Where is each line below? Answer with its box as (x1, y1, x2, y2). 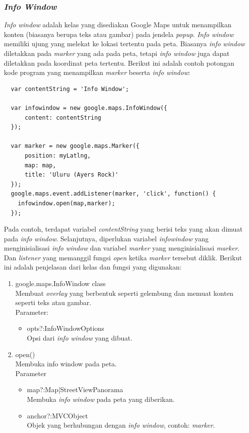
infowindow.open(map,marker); (17, 199, 116, 207)
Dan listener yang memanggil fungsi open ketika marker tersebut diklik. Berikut (4, 252, 242, 262)
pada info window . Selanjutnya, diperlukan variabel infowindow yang (4, 233, 209, 243)
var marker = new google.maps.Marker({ (11, 143, 140, 150)
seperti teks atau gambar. (15, 297, 91, 307)
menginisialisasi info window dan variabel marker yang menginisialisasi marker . (4, 243, 240, 253)
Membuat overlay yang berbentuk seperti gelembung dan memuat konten (15, 288, 233, 298)
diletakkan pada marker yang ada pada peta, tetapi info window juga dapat (4, 48, 230, 58)
